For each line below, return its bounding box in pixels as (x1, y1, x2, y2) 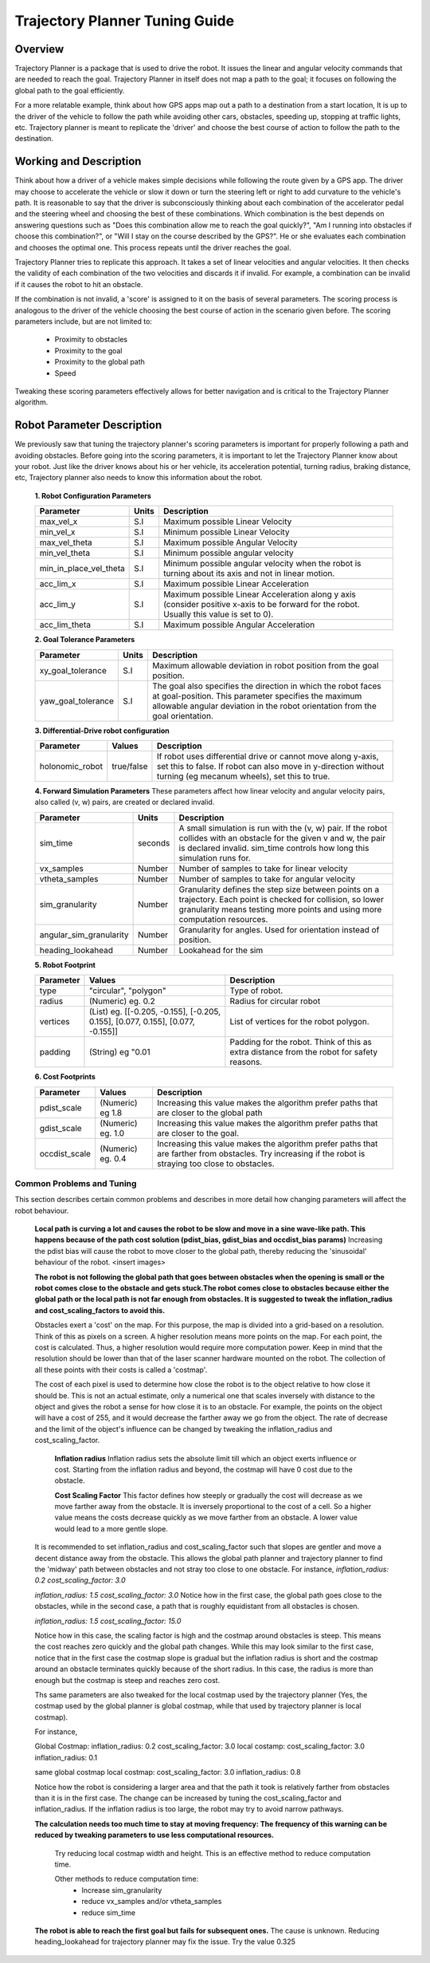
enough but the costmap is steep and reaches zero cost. (34, 1675, 221, 1685)
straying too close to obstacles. (156, 1157, 275, 1169)
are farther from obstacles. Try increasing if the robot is (156, 1148, 365, 1159)
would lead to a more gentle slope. (54, 1523, 169, 1533)
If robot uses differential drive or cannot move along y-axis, (156, 751, 379, 762)
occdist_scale (39, 1148, 92, 1159)
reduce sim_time (81, 1907, 135, 1918)
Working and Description (14, 155, 142, 168)
